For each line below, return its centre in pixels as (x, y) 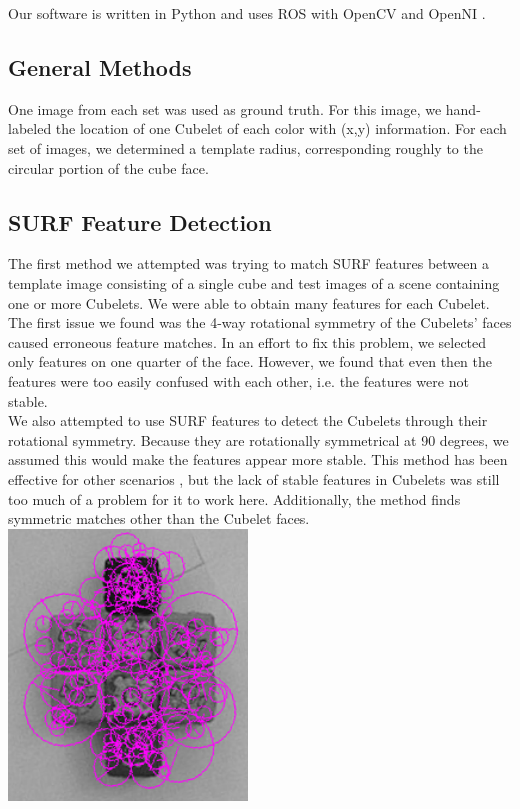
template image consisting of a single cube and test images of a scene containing (254, 282)
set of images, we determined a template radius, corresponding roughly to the (245, 147)
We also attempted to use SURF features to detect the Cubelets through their (248, 420)
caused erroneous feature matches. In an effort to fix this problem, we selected (247, 341)
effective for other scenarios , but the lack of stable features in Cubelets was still (254, 478)
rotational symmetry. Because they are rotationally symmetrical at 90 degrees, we (258, 439)
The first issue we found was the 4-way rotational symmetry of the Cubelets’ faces (260, 322)
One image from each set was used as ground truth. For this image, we (225, 108)
